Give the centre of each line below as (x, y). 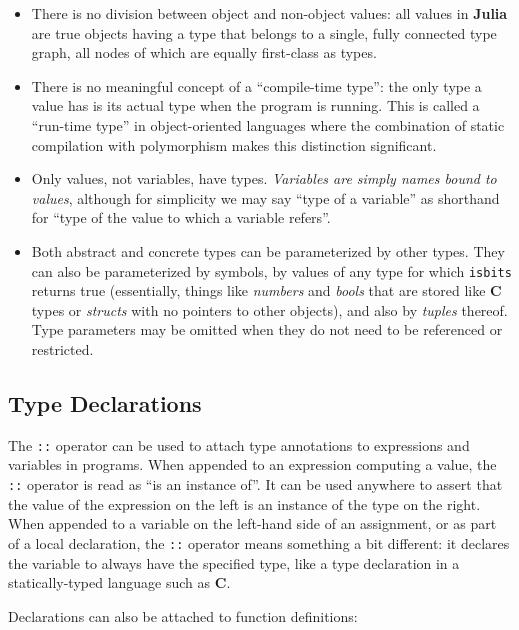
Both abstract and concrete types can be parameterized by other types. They (268, 250)
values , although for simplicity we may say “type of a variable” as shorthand (265, 197)
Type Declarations (105, 402)
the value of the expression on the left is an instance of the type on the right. (244, 503)
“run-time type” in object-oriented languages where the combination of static (268, 124)
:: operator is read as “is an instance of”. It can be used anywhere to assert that (255, 484)
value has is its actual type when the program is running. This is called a (255, 105)
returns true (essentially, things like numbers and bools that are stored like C (266, 290)
